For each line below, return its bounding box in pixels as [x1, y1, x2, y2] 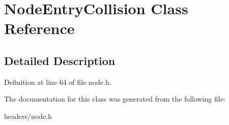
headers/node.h [4, 110, 52, 121]
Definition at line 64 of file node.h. [4, 76, 111, 87]
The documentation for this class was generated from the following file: [4, 93, 225, 104]
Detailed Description [4, 52, 116, 68]
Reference [4, 18, 75, 39]
